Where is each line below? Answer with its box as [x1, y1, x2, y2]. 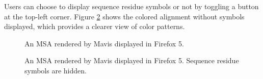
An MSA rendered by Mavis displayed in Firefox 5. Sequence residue [24, 55, 239, 66]
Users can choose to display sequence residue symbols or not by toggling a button [4, 1, 259, 11]
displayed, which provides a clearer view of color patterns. [4, 21, 185, 32]
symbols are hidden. [24, 65, 87, 75]
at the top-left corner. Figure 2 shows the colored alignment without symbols [4, 11, 245, 21]
